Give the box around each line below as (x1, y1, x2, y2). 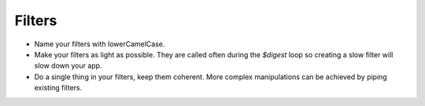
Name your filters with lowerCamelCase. (34, 39, 165, 49)
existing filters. (34, 83, 83, 93)
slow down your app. (34, 61, 102, 71)
